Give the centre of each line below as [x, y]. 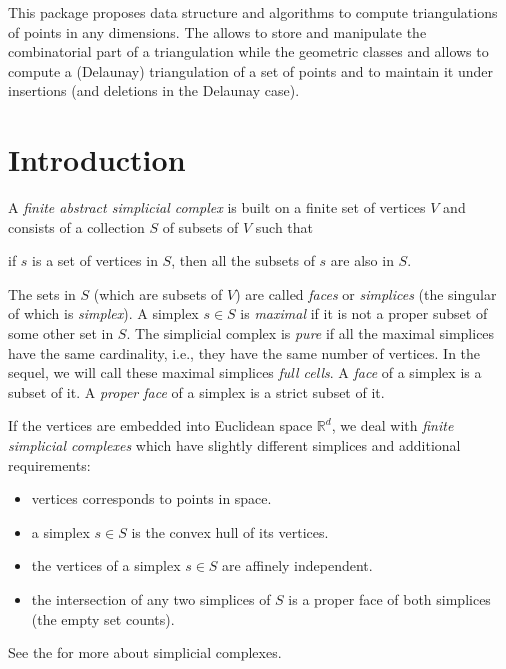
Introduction [97, 159]
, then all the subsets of [243, 260]
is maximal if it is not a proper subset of [364, 313]
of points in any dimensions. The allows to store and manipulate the [217, 31]
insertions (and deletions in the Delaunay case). [154, 90]
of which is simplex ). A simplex [103, 313]
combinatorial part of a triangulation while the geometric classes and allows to [248, 51]
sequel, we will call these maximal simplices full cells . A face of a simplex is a [245, 372]
